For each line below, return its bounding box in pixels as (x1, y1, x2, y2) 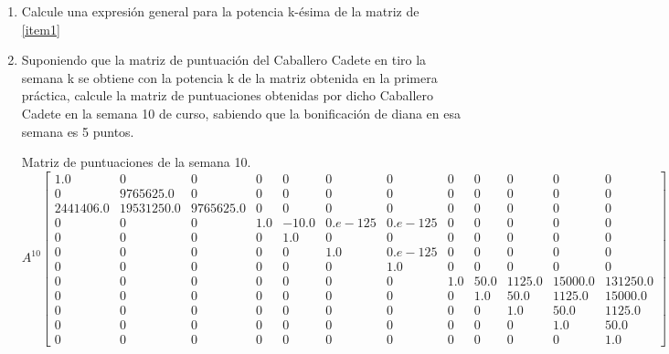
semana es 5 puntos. (21, 121, 134, 141)
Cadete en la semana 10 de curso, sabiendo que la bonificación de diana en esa (21, 103, 461, 122)
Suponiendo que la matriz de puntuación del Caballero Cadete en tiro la (21, 50, 427, 69)
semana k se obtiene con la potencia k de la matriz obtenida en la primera (21, 68, 438, 87)
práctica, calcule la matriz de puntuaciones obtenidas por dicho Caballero (21, 86, 434, 105)
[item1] (21, 19, 60, 38)
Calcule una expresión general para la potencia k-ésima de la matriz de (21, 2, 419, 20)
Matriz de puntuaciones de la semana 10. (21, 152, 251, 172)
